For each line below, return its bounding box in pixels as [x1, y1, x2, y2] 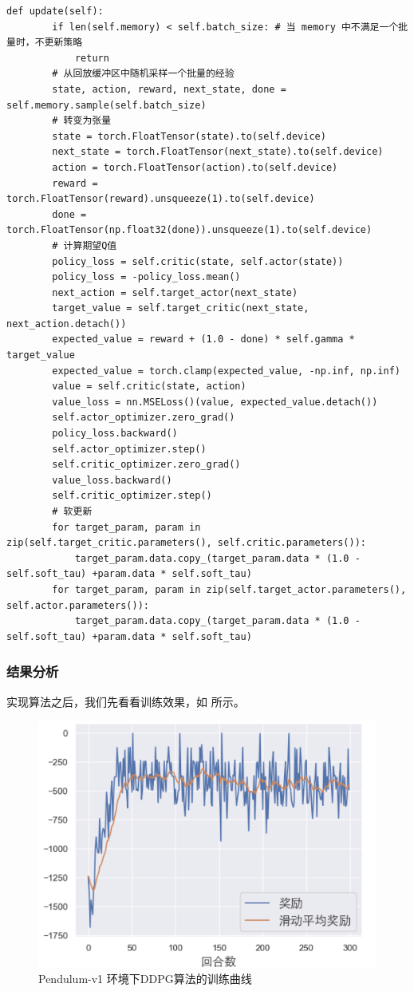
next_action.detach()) [6, 318, 127, 330]
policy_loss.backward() [52, 428, 178, 440]
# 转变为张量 [52, 115, 112, 127]
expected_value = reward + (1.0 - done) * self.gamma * [52, 334, 355, 345]
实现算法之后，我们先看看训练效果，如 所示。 [6, 693, 245, 709]
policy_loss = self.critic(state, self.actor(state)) [52, 255, 344, 267]
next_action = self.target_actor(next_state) [52, 286, 298, 298]
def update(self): [6, 6, 104, 17]
